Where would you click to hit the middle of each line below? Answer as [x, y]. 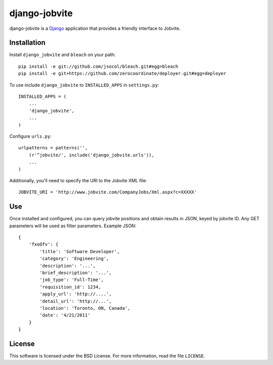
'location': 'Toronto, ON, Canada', [85, 308]
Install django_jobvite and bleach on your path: [62, 55]
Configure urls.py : [30, 136]
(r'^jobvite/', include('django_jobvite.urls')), [91, 155]
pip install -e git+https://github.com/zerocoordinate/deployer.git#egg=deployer [122, 74]
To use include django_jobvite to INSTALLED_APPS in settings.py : [84, 85]
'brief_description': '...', [76, 273]
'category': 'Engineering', [74, 259]
